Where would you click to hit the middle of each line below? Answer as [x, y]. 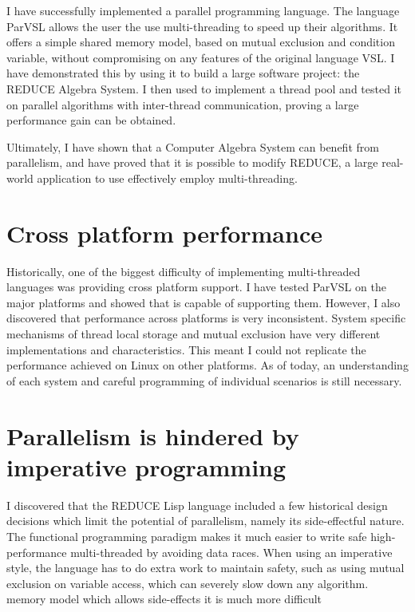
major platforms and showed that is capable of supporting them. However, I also [204, 302]
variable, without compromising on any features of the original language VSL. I [201, 57]
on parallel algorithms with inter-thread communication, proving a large [183, 104]
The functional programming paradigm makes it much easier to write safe [187, 536]
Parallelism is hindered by [153, 435]
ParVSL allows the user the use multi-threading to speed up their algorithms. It [202, 26]
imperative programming [146, 466]
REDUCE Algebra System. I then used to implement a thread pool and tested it [204, 88]
